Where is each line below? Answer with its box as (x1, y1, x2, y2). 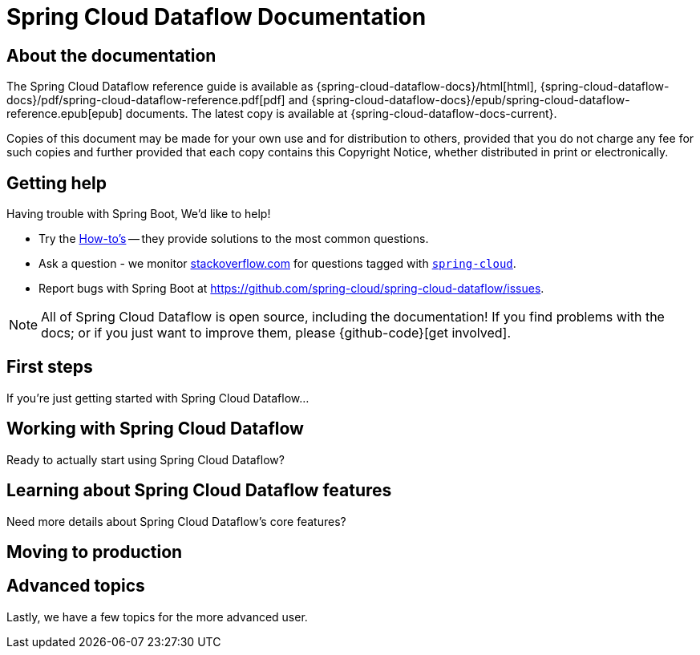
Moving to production (6, 541, 183, 562)
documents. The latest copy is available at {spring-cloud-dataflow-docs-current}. (125, 107, 557, 121)
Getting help (6, 172, 107, 193)
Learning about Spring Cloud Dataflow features (6, 480, 392, 501)
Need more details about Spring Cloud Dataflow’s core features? (6, 514, 346, 528)
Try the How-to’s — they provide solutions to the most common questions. (38, 232, 429, 246)
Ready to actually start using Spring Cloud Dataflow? (6, 452, 285, 467)
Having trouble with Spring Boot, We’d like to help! (6, 207, 271, 221)
